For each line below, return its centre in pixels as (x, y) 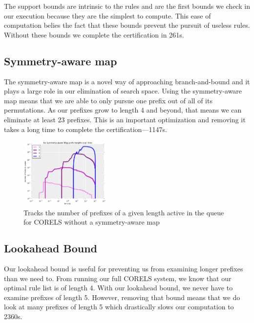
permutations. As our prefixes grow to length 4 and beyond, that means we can (123, 110)
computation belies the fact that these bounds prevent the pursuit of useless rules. (127, 25)
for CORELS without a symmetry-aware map (92, 222)
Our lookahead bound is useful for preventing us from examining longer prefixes (124, 268)
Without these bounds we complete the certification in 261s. (94, 34)
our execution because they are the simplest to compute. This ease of (107, 15)
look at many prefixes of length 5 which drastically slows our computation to (119, 307)
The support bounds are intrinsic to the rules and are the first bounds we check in (127, 6)
